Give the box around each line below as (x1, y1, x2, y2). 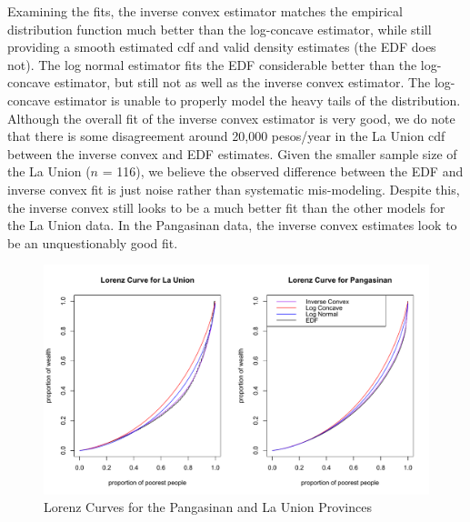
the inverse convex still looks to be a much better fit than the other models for (7, 197, 445, 216)
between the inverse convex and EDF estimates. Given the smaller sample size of (7, 144, 457, 163)
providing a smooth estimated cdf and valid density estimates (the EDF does (7, 37, 436, 56)
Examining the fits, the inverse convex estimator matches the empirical (7, 2, 403, 20)
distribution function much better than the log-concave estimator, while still (7, 19, 432, 38)
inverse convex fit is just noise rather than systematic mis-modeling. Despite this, (7, 179, 460, 198)
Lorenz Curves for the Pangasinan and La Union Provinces (44, 497, 372, 517)
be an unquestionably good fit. (7, 233, 178, 252)
